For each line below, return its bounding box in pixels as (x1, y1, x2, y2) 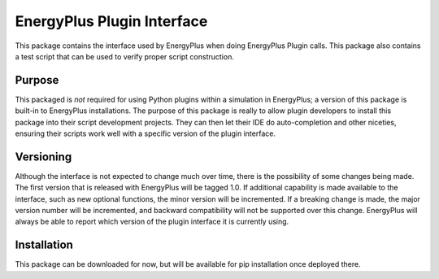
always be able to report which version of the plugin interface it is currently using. (15, 216, 289, 227)
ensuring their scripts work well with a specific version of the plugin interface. (15, 129, 276, 138)
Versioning (15, 150, 72, 163)
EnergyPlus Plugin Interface (15, 12, 208, 30)
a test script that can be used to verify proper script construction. (15, 51, 235, 61)
